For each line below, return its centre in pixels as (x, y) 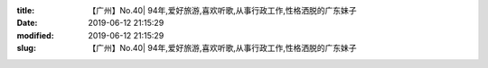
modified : (35, 35)
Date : (27, 23)
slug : (26, 48)
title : (26, 10)
